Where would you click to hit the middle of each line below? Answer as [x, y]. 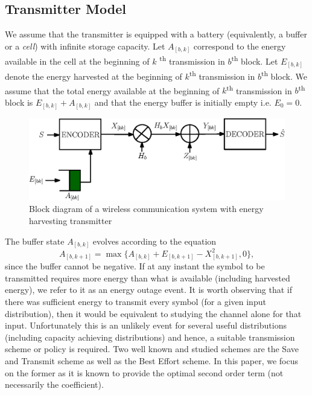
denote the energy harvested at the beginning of [94, 76]
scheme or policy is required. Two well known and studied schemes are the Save [152, 349]
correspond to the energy [240, 46]
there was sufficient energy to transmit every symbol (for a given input [135, 302]
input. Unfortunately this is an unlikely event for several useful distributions [146, 325]
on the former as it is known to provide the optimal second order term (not [144, 372]
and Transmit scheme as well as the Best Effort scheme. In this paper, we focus [151, 361]
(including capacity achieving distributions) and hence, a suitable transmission [150, 337]
